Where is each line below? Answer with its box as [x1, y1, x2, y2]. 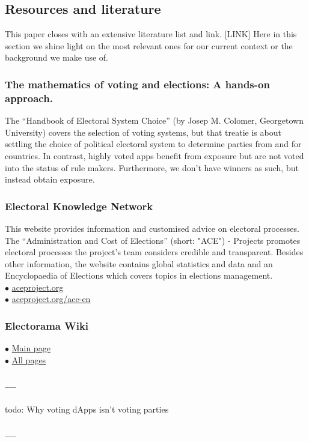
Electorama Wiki [5, 318, 89, 333]
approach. [5, 90, 53, 105]
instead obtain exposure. [5, 173, 95, 186]
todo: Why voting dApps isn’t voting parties [5, 402, 169, 415]
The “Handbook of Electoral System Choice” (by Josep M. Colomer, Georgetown [5, 114, 304, 127]
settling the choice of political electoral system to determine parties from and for [5, 138, 302, 150]
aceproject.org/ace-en [11, 292, 91, 305]
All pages [11, 353, 46, 366]
